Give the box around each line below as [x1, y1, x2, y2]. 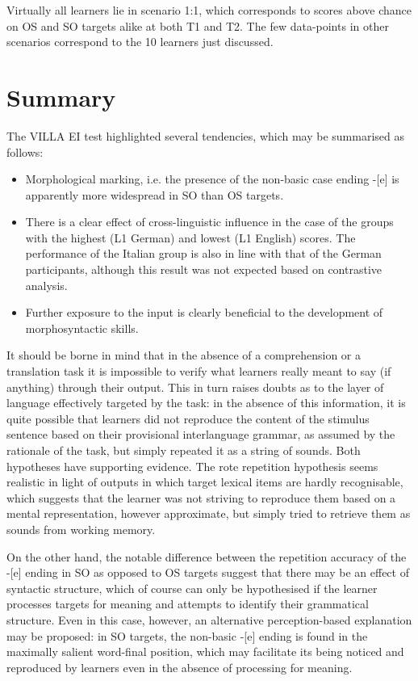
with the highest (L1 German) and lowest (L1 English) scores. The [25, 229, 356, 246]
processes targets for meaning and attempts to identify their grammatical [6, 595, 369, 612]
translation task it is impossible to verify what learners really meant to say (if [6, 363, 391, 380]
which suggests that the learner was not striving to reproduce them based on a [6, 489, 396, 506]
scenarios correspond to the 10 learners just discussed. [6, 33, 274, 50]
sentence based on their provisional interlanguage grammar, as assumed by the [6, 426, 395, 443]
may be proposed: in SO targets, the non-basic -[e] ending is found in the [6, 627, 368, 644]
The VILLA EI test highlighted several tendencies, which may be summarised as [6, 127, 405, 144]
